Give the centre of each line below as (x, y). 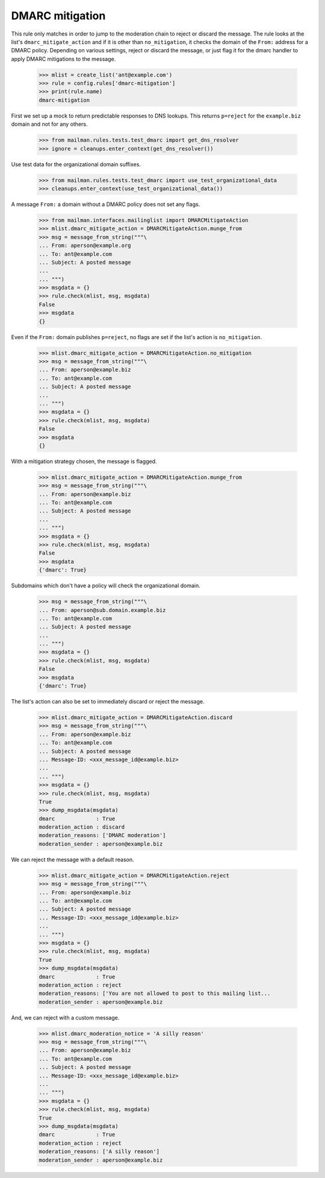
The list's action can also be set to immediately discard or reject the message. (108, 702)
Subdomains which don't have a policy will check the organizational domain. (106, 586)
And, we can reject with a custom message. (65, 1017)
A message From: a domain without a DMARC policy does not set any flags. (106, 204)
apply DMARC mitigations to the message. (63, 59)
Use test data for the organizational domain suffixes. (76, 164)
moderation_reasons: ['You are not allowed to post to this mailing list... (155, 993)
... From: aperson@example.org (85, 246)
